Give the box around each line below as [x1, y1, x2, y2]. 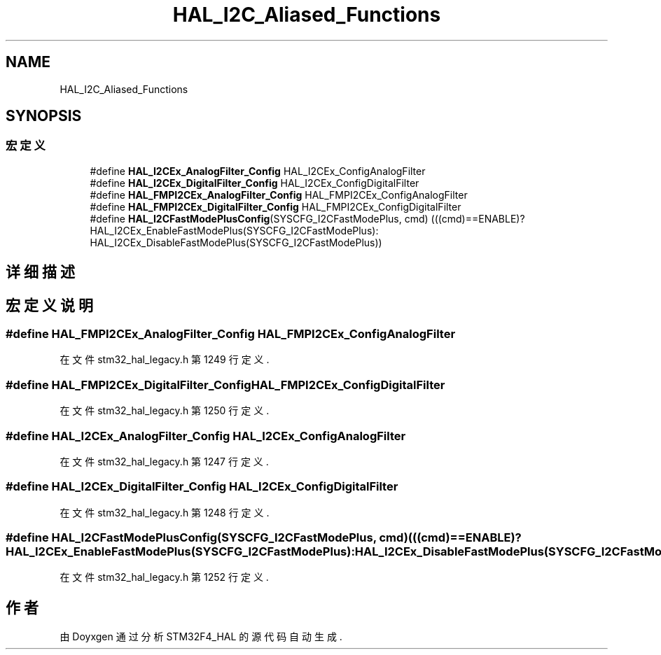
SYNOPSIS [6, 107, 82, 125]
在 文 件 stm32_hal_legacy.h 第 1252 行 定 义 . [60, 571, 269, 584]
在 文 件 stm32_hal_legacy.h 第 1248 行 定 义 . [60, 506, 270, 519]
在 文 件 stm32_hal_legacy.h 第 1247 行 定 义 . [60, 455, 269, 467]
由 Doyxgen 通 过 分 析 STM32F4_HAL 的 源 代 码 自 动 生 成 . [60, 631, 342, 643]
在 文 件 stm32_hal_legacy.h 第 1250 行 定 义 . [60, 404, 270, 417]
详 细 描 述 [6, 263, 75, 281]
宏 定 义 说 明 [6, 296, 93, 314]
